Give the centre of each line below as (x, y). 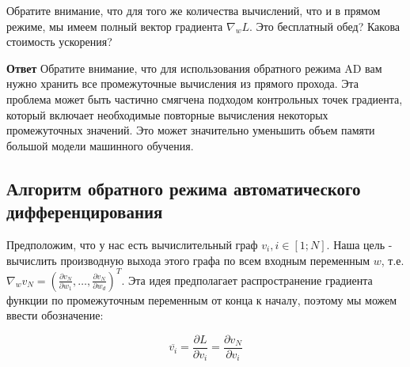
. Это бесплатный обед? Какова (325, 26)
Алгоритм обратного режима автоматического (184, 188)
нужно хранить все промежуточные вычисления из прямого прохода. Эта (183, 83)
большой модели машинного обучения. (100, 145)
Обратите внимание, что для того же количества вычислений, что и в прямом (194, 10)
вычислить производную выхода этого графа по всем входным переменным (188, 260)
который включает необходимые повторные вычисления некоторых (167, 114)
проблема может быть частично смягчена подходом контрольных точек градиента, (205, 98)
